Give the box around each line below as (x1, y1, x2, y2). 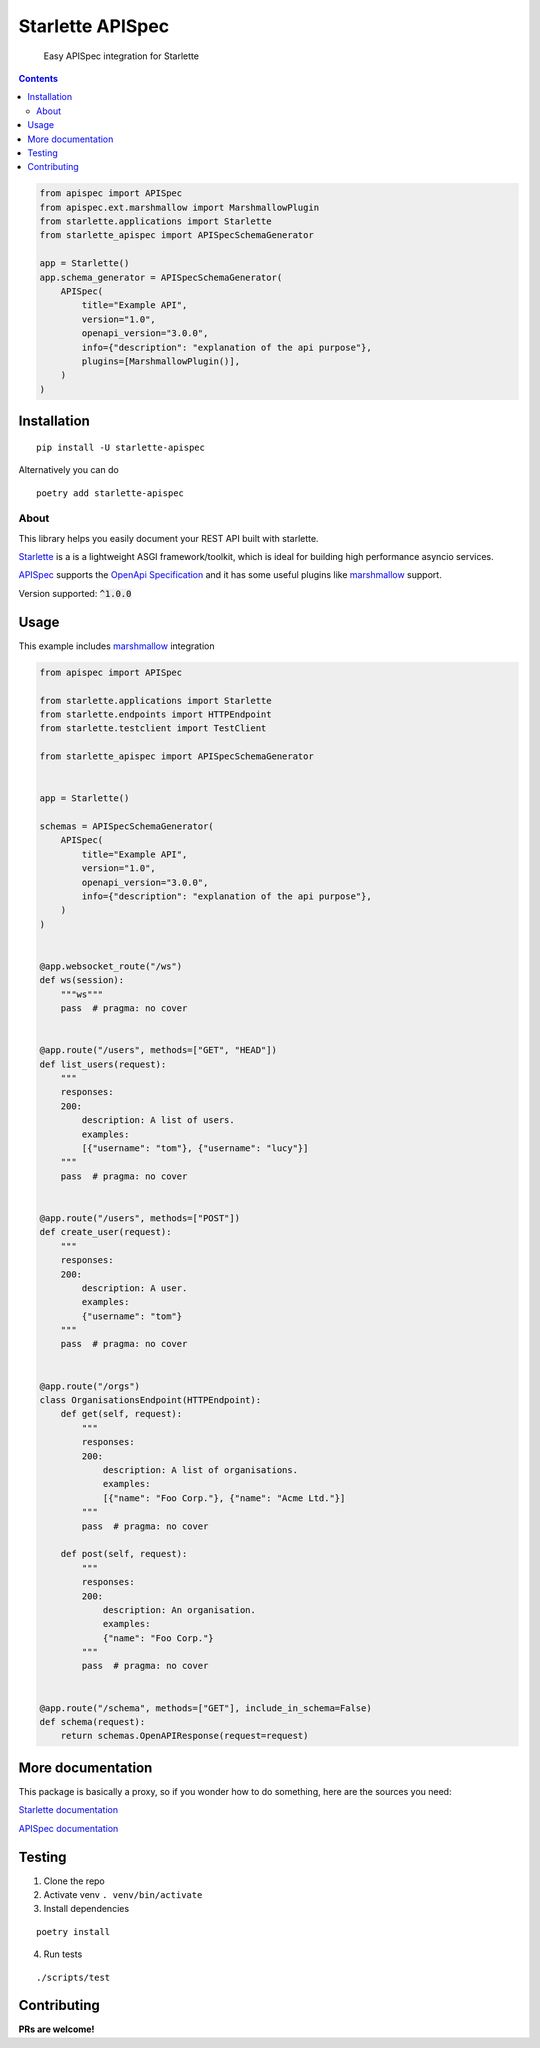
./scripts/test (36, 1971, 111, 1983)
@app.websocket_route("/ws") (39, 960, 183, 972)
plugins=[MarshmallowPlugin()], (81, 355, 240, 367)
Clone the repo (43, 1875, 105, 1887)
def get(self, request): (60, 1408, 183, 1420)
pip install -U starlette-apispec (36, 441, 205, 453)
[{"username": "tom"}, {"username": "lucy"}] (81, 1143, 309, 1154)
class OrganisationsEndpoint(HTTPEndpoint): (39, 1395, 262, 1406)
